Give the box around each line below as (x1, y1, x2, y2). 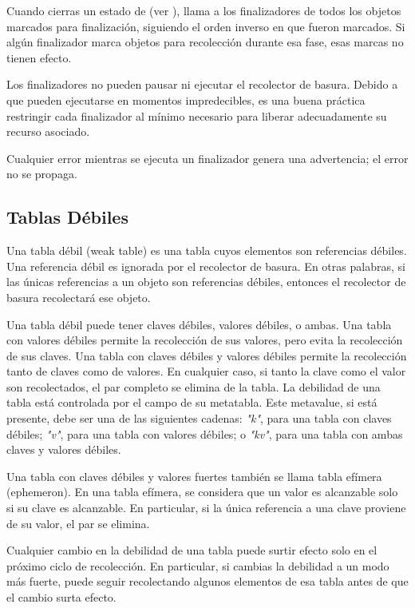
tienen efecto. (6, 49, 72, 66)
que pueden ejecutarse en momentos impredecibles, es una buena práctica (6, 91, 366, 108)
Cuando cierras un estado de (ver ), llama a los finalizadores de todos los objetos (6, 2, 401, 18)
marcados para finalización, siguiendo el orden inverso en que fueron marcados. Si (6, 18, 405, 34)
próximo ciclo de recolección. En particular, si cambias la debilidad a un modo (6, 557, 389, 574)
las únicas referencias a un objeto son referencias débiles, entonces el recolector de (6, 273, 406, 290)
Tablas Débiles (6, 205, 128, 229)
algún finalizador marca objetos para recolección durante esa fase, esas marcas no (6, 34, 404, 50)
